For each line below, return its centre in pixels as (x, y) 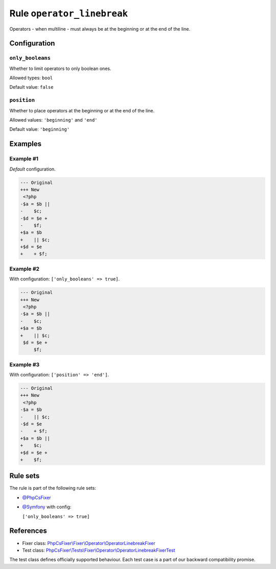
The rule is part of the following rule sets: (53, 488)
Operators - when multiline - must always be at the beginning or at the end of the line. (100, 29)
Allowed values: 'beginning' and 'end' (53, 120)
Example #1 (24, 159)
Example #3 (25, 364)
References (28, 531)
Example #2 (25, 269)
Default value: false (31, 87)
